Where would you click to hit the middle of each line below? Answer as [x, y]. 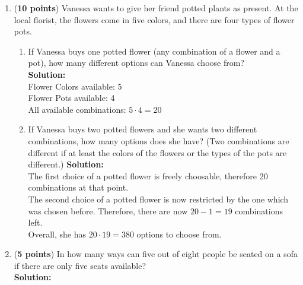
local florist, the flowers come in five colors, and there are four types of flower [154, 19]
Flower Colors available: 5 [75, 86]
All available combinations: [77, 109]
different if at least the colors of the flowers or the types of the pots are [157, 152]
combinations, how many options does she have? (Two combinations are [159, 140]
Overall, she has [57, 234]
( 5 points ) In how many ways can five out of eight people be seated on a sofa [156, 254]
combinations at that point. [78, 187]
